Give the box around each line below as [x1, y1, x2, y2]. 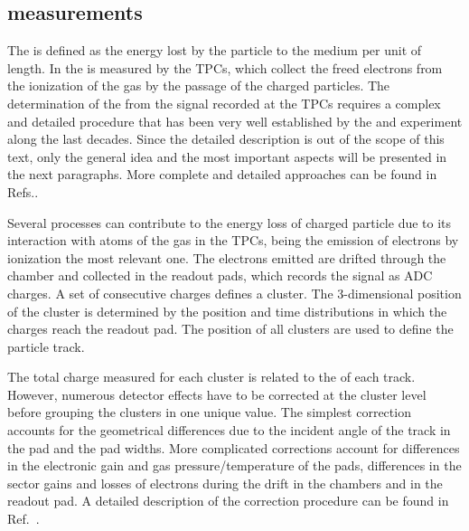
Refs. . [7, 182, 39, 201]
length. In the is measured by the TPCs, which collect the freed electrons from [7, 58, 443, 77]
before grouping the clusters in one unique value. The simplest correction [7, 403, 411, 422]
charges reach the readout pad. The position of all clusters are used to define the [7, 319, 454, 338]
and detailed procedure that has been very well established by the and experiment [7, 111, 463, 130]
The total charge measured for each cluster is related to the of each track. [7, 367, 416, 386]
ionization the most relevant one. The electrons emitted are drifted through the [7, 248, 446, 267]
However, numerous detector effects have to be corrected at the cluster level [7, 384, 427, 403]
